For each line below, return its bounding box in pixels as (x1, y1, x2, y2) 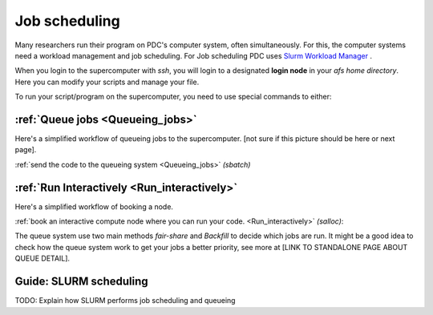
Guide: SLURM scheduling (14, 275, 148, 289)
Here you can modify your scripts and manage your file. (14, 77, 200, 87)
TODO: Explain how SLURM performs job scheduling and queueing (14, 296, 236, 305)
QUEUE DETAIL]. (14, 253, 71, 264)
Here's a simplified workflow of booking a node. (14, 201, 174, 212)
